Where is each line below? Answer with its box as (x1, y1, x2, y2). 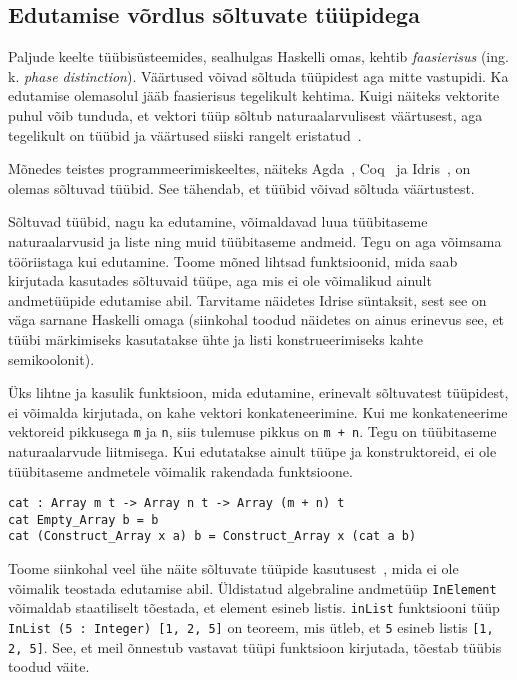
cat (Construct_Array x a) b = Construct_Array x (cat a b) (8, 529, 417, 544)
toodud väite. (8, 656, 90, 677)
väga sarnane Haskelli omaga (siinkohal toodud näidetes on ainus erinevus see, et (8, 309, 505, 330)
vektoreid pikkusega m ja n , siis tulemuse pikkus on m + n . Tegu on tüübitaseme (8, 421, 497, 442)
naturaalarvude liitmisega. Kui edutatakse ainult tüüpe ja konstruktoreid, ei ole (8, 440, 497, 461)
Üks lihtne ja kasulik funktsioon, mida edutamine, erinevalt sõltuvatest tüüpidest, (8, 382, 509, 403)
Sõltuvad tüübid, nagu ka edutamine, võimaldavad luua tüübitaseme (8, 211, 428, 232)
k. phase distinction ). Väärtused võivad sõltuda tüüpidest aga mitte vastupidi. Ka (8, 65, 509, 86)
